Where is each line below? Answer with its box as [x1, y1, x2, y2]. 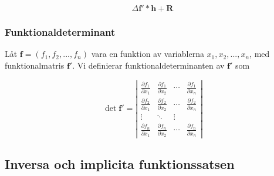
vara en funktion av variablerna [91, 48, 204, 60]
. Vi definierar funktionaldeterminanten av [72, 59, 225, 71]
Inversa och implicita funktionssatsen [5, 155, 235, 173]
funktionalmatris [5, 59, 65, 71]
